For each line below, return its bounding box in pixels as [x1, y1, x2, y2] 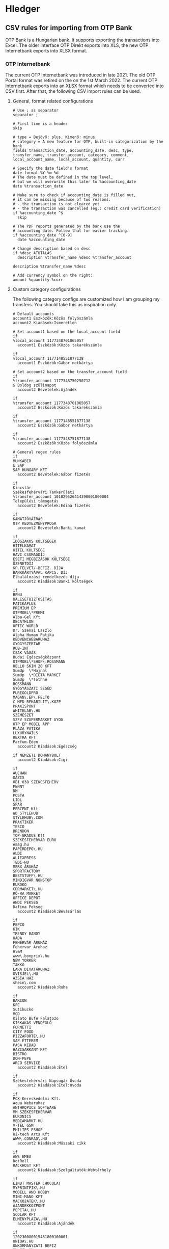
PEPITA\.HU [12, 1208, 36, 1213]
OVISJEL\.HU [12, 971, 38, 976]
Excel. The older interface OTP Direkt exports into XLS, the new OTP [5, 42, 149, 48]
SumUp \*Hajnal [12, 668, 47, 673]
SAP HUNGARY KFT [12, 467, 47, 473]
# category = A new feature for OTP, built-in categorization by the [12, 139, 164, 144]
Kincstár [12, 485, 32, 491]
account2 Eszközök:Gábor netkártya [17, 423, 93, 428]
